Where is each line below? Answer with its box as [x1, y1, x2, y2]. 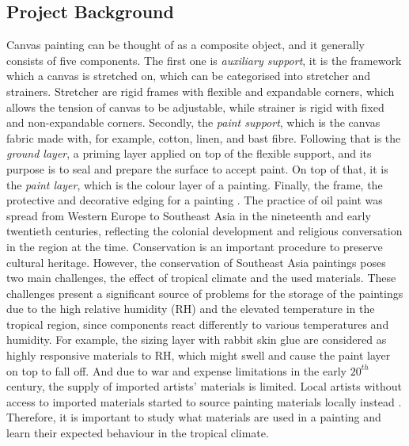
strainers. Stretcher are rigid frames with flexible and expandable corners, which [6, 82, 395, 99]
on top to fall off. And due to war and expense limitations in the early [6, 362, 347, 379]
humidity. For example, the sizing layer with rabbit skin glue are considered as [6, 331, 387, 348]
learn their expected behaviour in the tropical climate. [6, 425, 269, 441]
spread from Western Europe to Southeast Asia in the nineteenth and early [6, 207, 371, 223]
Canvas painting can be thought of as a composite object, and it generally [6, 36, 365, 53]
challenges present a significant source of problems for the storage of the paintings [6, 284, 403, 301]
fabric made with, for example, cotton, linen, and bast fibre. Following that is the [6, 129, 401, 146]
